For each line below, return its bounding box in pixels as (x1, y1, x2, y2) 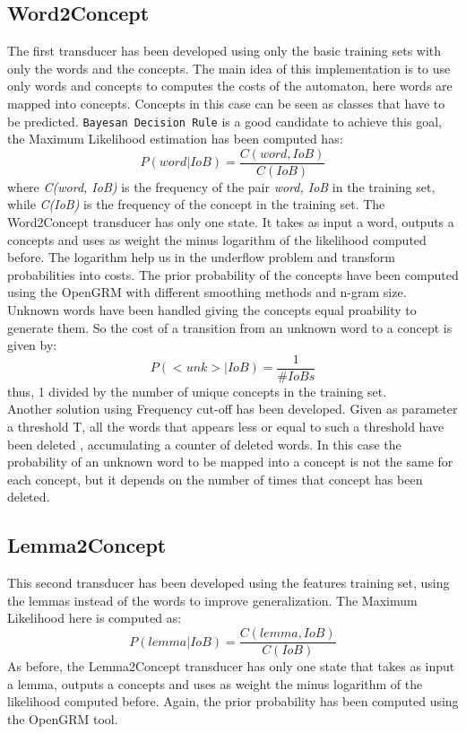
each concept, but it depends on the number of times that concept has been (7, 469, 423, 488)
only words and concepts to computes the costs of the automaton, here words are (7, 76, 453, 95)
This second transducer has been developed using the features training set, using (7, 573, 450, 592)
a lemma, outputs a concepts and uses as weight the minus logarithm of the (7, 674, 423, 693)
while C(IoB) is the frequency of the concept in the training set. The (7, 195, 385, 214)
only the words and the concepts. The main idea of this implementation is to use (7, 58, 451, 77)
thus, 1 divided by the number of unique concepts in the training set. (7, 381, 387, 400)
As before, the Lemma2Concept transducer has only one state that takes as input (7, 657, 455, 676)
